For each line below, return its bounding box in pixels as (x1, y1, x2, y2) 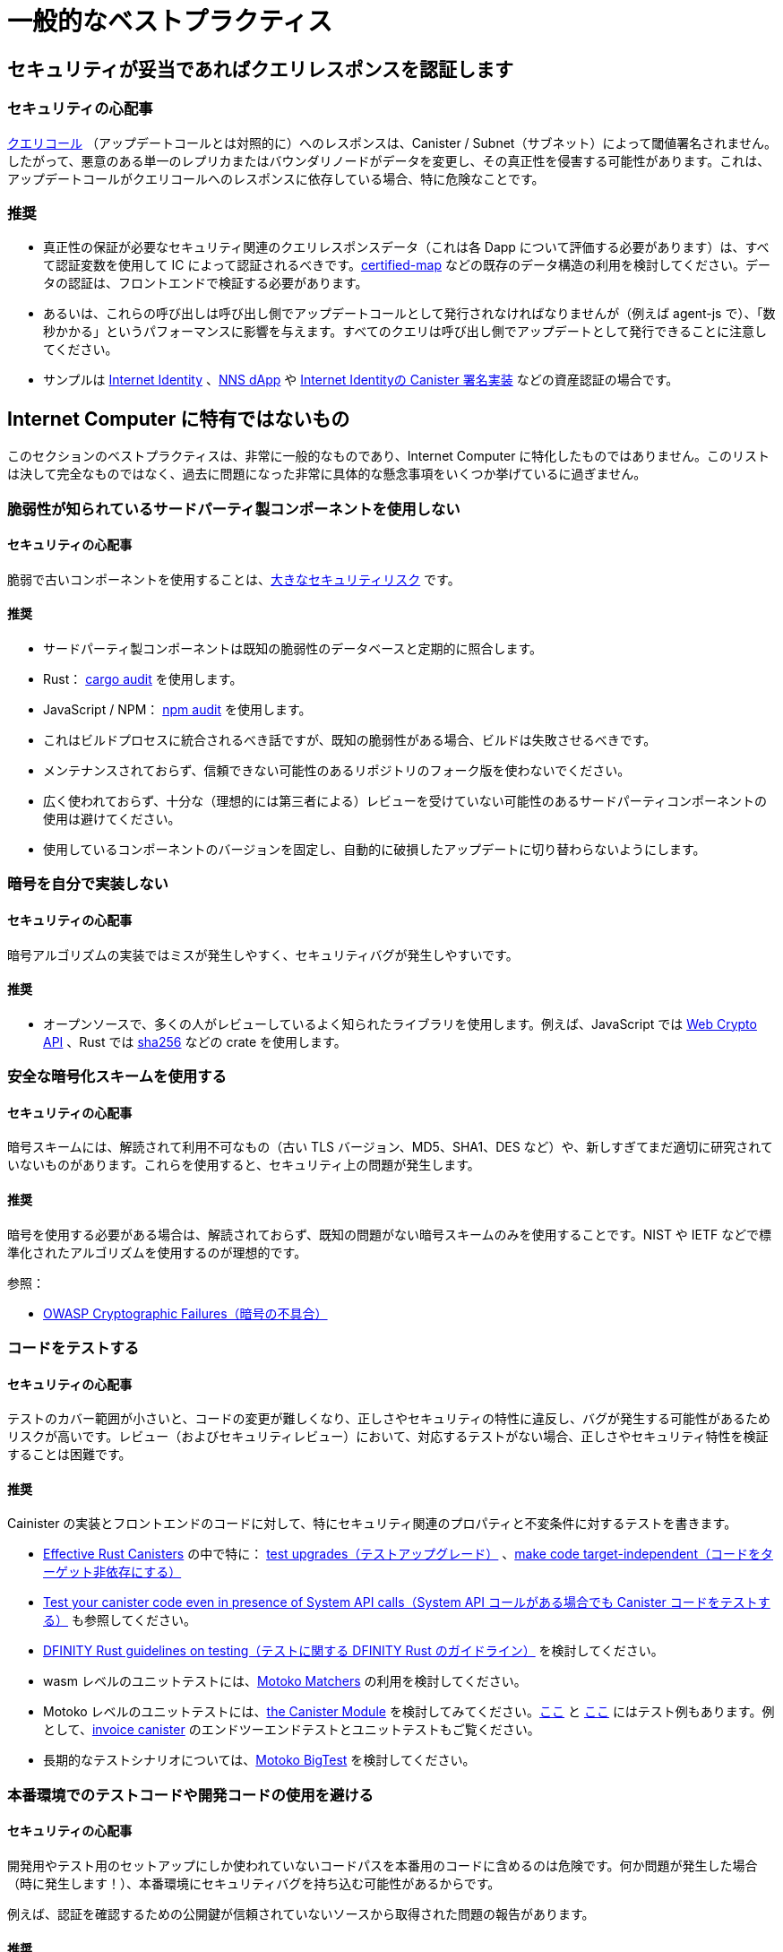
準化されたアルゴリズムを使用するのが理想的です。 (7, 1244, 307, 1260)
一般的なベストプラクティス (7, 6, 332, 37)
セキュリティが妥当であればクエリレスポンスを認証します (7, 57, 514, 81)
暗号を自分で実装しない (7, 875, 168, 894)
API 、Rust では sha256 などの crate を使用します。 (43, 1033, 347, 1049)
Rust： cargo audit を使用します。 (43, 670, 243, 687)
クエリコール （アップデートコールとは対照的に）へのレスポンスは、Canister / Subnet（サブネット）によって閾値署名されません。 (7, 134, 777, 151)
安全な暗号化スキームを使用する (7, 1067, 227, 1086)
